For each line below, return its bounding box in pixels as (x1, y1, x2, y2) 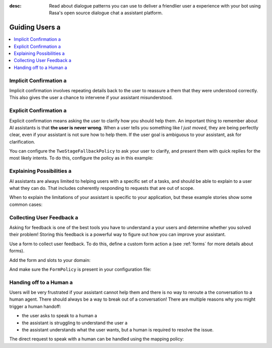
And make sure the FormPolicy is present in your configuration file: (9, 266, 151, 272)
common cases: (9, 201, 43, 207)
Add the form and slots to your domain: (9, 257, 91, 263)
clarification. (9, 138, 35, 145)
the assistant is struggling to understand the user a (22, 320, 128, 326)
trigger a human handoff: (9, 303, 61, 309)
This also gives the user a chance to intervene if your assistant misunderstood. (9, 95, 173, 101)
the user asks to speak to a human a (22, 313, 98, 319)
